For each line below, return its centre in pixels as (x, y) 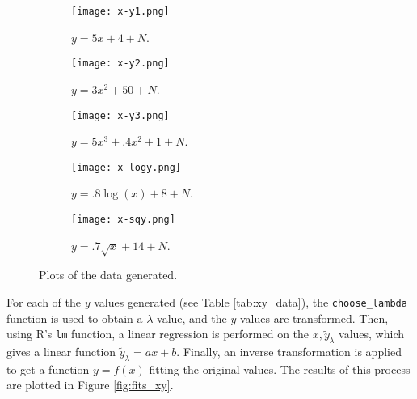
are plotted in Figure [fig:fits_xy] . (90, 385)
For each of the (44, 302)
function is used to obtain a (75, 318)
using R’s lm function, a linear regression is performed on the (158, 334)
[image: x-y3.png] (120, 115)
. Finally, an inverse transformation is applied (289, 352)
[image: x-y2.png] (120, 64)
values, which (371, 334)
